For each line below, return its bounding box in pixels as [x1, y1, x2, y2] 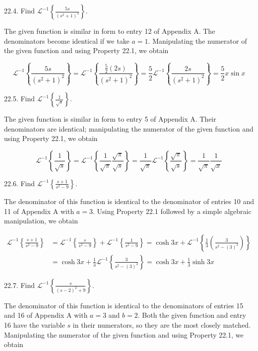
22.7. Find [4, 280, 35, 290]
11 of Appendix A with [4, 206, 74, 216]
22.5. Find [4, 93, 35, 104]
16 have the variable [4, 319, 65, 330]
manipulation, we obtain [4, 215, 78, 226]
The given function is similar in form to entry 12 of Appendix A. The [4, 26, 215, 36]
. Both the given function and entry [137, 310, 246, 320]
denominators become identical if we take [4, 35, 129, 46]
